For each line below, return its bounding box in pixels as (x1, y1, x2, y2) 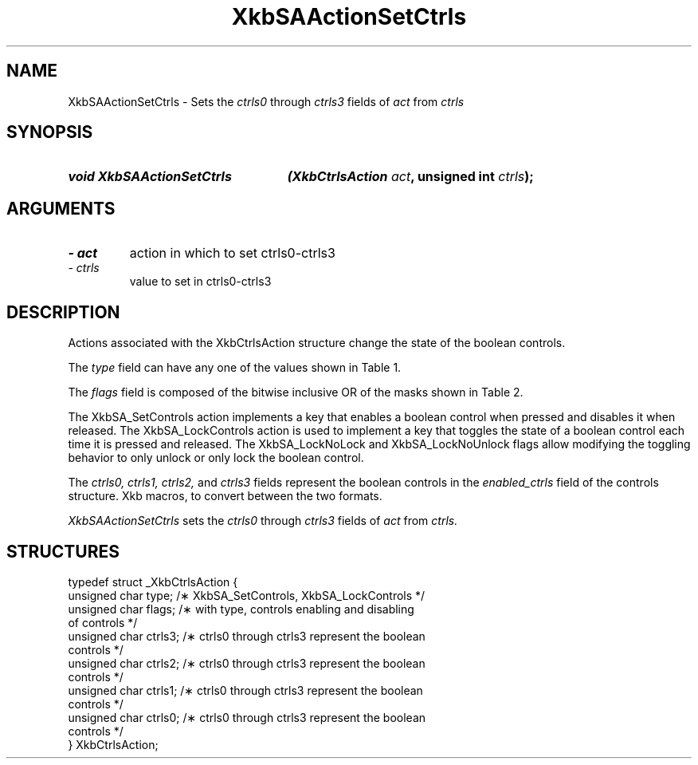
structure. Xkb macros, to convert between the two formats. (68, 489, 382, 503)
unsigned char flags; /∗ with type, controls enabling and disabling (68, 601, 414, 616)
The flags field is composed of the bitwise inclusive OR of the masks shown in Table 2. (68, 385, 523, 400)
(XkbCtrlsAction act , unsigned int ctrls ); (287, 168, 534, 185)
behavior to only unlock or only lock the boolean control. (68, 451, 364, 465)
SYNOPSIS (6, 122, 93, 143)
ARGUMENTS (6, 198, 116, 219)
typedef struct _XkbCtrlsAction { (68, 574, 238, 589)
